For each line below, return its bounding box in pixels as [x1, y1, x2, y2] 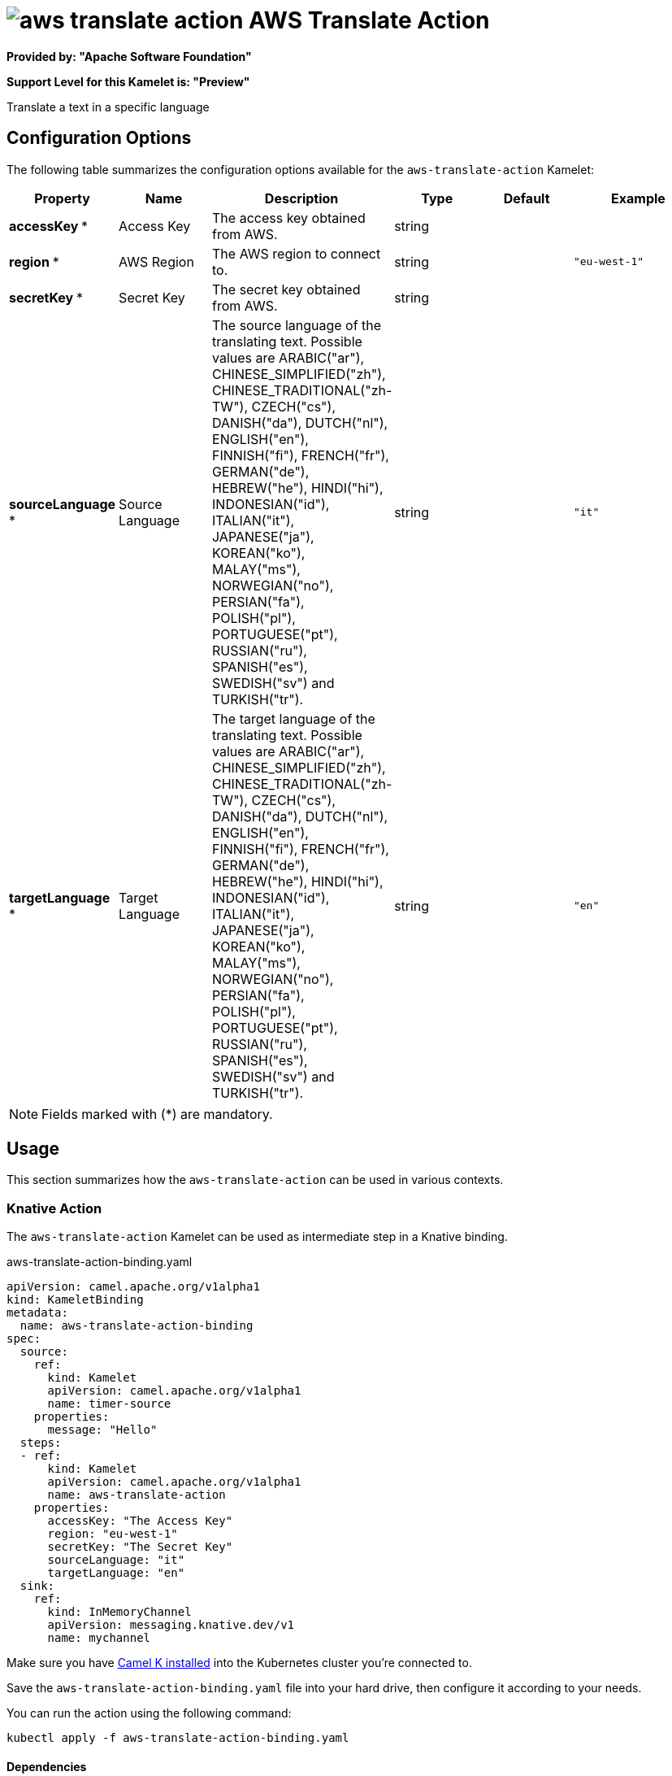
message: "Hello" [47, 1423, 158, 1437]
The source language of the [212, 316, 382, 333]
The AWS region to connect [212, 245, 381, 262]
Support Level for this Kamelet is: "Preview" [7, 74, 250, 89]
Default [503, 189, 550, 207]
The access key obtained [212, 209, 366, 226]
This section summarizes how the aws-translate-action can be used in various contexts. [7, 1173, 504, 1187]
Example [611, 189, 665, 207]
